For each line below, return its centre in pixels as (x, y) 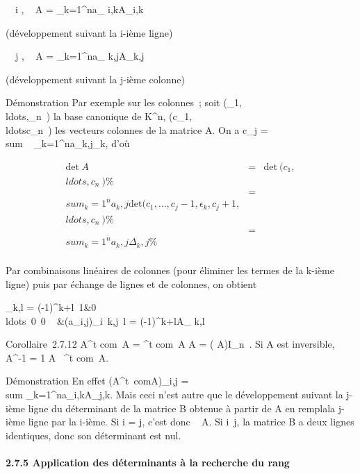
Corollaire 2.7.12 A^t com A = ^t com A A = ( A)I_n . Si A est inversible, (170, 344)
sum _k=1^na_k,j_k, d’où (68, 143)
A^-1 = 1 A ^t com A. (57, 357)
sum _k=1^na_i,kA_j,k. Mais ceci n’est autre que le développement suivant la (174, 395)
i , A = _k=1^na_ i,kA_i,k (79, 9)
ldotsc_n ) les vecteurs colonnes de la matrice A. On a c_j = (137, 129)
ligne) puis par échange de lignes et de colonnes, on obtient (131, 283)
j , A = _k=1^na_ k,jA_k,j (80, 56)
